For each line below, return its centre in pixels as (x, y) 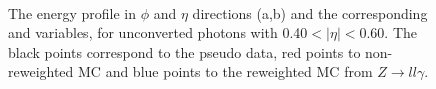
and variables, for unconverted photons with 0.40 (158, 32)
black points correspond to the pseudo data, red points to (184, 51)
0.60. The (388, 32)
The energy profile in (72, 12)
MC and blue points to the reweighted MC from (225, 71)
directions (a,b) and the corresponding (310, 12)
